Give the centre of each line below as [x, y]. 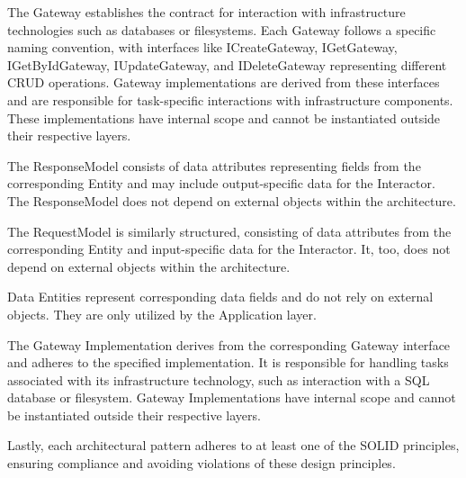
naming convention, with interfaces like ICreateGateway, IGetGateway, [202, 47]
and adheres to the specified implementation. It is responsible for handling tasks [228, 362]
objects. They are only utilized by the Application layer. [162, 314]
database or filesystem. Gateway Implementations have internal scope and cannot [232, 397]
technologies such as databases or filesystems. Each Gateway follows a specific [222, 29]
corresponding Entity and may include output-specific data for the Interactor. [221, 183]
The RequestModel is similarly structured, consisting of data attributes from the [229, 231]
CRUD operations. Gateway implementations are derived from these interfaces [224, 82]
